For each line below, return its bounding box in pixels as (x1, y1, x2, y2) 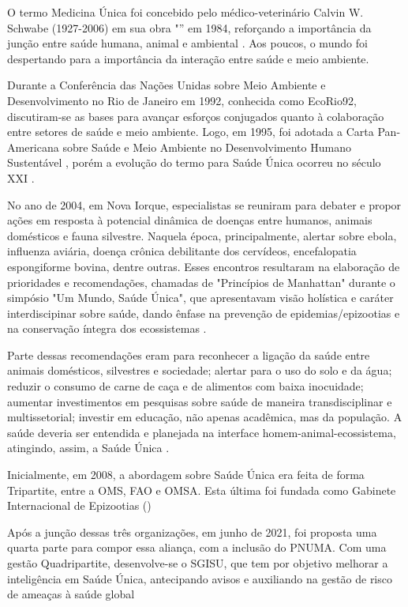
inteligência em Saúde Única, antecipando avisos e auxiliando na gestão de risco (7, 570, 392, 586)
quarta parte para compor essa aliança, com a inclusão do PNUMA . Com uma (7, 539, 387, 556)
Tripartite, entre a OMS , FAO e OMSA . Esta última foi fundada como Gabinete (7, 481, 396, 498)
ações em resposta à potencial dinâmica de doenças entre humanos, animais (7, 212, 372, 228)
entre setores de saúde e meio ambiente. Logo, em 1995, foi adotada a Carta (7, 123, 374, 140)
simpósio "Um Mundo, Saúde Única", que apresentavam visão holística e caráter (7, 289, 394, 306)
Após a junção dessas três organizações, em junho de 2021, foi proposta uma (7, 523, 377, 540)
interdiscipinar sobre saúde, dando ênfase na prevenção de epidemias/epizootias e (7, 304, 400, 321)
